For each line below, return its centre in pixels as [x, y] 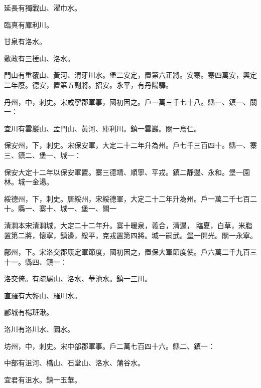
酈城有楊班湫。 [29, 312]
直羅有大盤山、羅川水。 [43, 295]
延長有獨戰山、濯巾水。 [43, 8]
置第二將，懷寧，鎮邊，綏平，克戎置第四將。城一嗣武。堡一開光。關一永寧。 [130, 235]
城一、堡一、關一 [88, 208]
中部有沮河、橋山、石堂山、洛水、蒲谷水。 [74, 363]
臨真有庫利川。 [29, 24]
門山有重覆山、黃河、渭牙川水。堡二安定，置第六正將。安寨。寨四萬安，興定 [130, 75]
